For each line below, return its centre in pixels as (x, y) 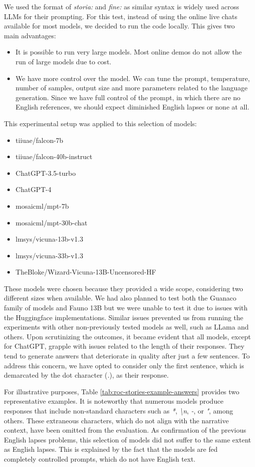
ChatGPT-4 (33, 189)
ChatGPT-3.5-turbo (45, 173)
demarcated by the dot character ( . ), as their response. (86, 375)
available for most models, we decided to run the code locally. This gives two (119, 26)
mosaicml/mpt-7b (42, 206)
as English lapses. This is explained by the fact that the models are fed (111, 449)
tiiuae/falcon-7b (39, 140)
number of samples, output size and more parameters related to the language (131, 88)
